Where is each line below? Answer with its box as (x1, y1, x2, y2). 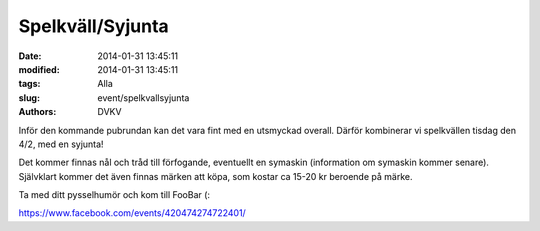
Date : (18, 50, 42, 62)
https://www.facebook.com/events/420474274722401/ (18, 207, 247, 219)
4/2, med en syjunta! (18, 138, 104, 150)
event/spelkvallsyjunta (97, 91, 190, 104)
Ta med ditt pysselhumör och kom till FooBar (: (18, 189, 210, 201)
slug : (18, 91, 40, 104)
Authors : (18, 106, 57, 118)
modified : (18, 63, 60, 75)
